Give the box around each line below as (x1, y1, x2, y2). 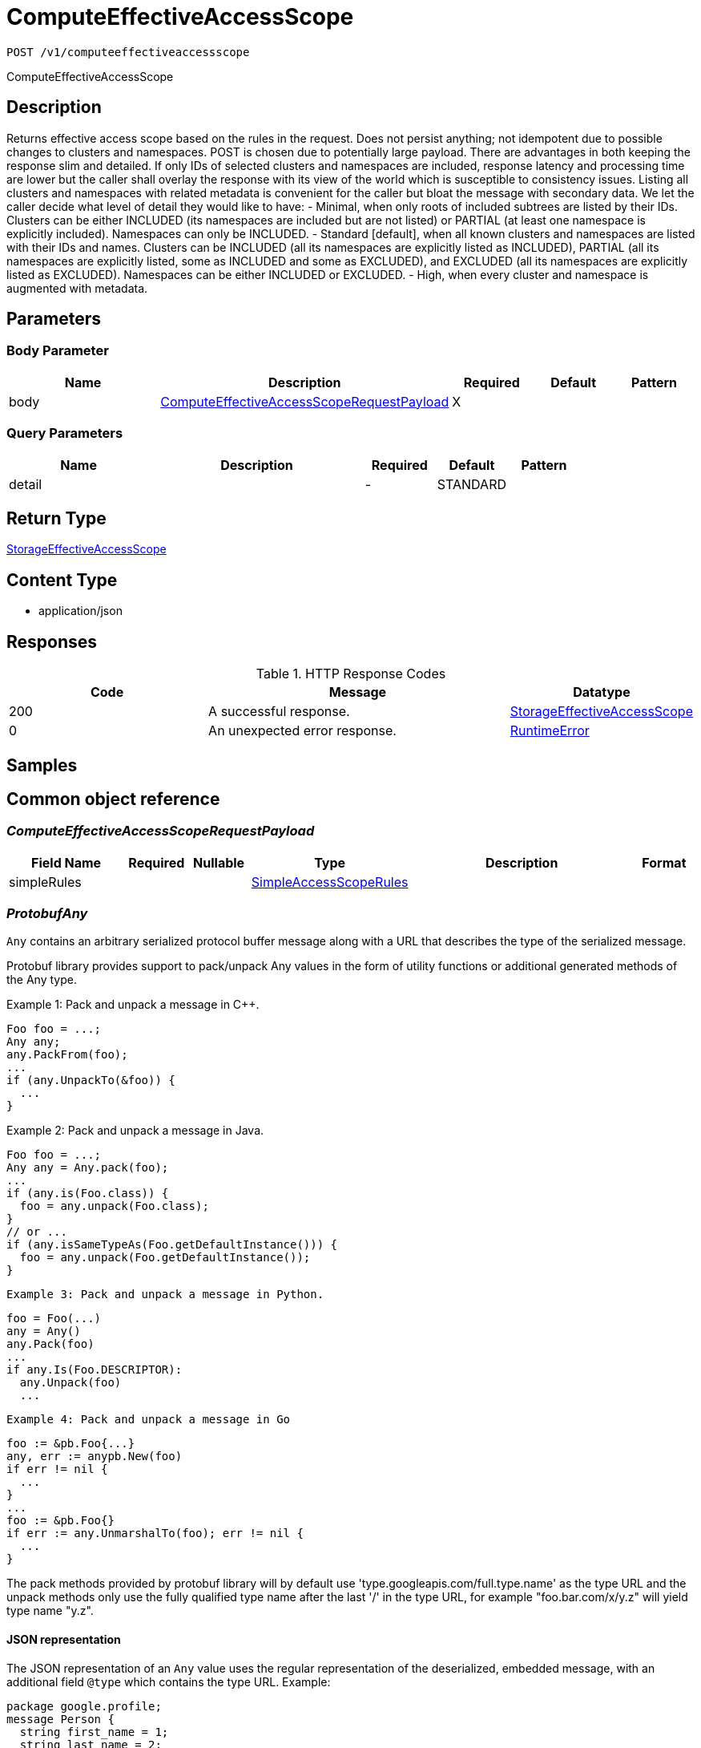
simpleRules (9, 873, 82, 890)
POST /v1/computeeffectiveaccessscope (6, 45, 250, 59)
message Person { (6, 1712, 115, 1726)
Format (642, 854, 687, 871)
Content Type (6, 569, 118, 590)
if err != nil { (6, 1463, 108, 1476)
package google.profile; (6, 1699, 162, 1713)
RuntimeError (510, 722, 590, 739)
